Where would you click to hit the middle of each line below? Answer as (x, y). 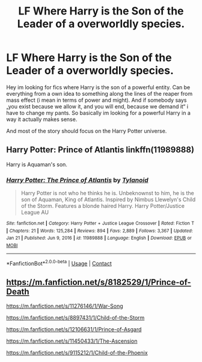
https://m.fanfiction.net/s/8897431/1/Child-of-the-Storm (75, 318)
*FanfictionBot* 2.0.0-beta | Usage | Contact (59, 263)
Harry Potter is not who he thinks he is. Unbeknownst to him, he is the (107, 193)
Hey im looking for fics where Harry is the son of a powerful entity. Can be (98, 87)
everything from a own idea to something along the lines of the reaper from (99, 93)
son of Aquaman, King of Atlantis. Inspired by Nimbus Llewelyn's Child (108, 199)
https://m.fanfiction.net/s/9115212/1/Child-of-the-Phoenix (77, 353)
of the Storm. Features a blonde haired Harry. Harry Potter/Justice (103, 206)
